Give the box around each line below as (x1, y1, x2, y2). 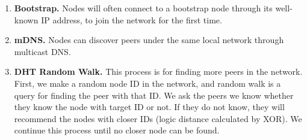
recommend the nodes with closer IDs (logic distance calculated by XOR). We (14, 112, 302, 124)
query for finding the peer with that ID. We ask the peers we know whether (14, 89, 294, 101)
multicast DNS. (14, 45, 71, 57)
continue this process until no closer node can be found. (14, 124, 220, 136)
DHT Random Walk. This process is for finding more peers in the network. (14, 65, 303, 78)
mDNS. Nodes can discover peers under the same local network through (14, 34, 284, 46)
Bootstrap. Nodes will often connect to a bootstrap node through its (14, 2, 273, 14)
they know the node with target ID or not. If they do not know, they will (14, 101, 285, 113)
